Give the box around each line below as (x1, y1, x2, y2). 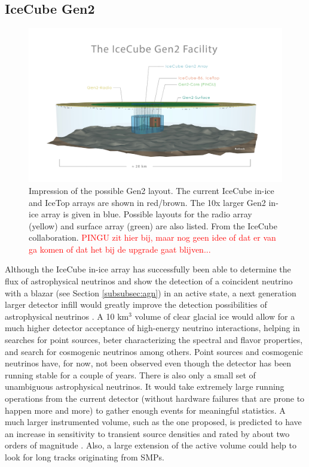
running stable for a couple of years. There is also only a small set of (5, 368, 256, 381)
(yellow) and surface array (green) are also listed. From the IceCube (29, 219, 277, 232)
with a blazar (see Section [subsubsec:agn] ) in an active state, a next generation (5, 286, 296, 299)
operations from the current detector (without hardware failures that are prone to (5, 392, 305, 405)
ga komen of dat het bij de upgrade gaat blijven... (29, 242, 211, 255)
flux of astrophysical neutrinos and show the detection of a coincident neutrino (5, 275, 293, 287)
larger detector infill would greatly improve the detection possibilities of (5, 298, 267, 311)
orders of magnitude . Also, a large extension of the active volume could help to (5, 439, 297, 451)
